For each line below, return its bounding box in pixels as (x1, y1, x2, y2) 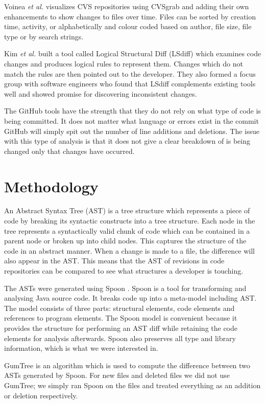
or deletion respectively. (4, 390, 78, 400)
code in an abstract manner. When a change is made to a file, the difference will (4, 245, 255, 256)
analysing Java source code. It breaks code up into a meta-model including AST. (4, 293, 257, 303)
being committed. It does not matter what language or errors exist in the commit (4, 115, 259, 126)
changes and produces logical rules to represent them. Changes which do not (4, 58, 243, 69)
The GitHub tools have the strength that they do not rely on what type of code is (4, 105, 261, 116)
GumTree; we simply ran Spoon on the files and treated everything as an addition (4, 379, 261, 390)
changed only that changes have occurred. (4, 145, 135, 156)
